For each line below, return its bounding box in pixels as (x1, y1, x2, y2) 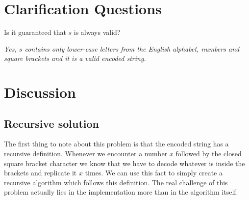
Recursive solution (4, 115, 100, 131)
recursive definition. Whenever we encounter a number (4, 148, 168, 159)
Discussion (4, 82, 76, 102)
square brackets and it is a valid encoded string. (4, 53, 146, 63)
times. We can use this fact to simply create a (85, 168, 223, 178)
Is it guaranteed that (4, 27, 66, 37)
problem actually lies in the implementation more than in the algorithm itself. (4, 187, 238, 197)
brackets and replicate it (4, 168, 77, 178)
